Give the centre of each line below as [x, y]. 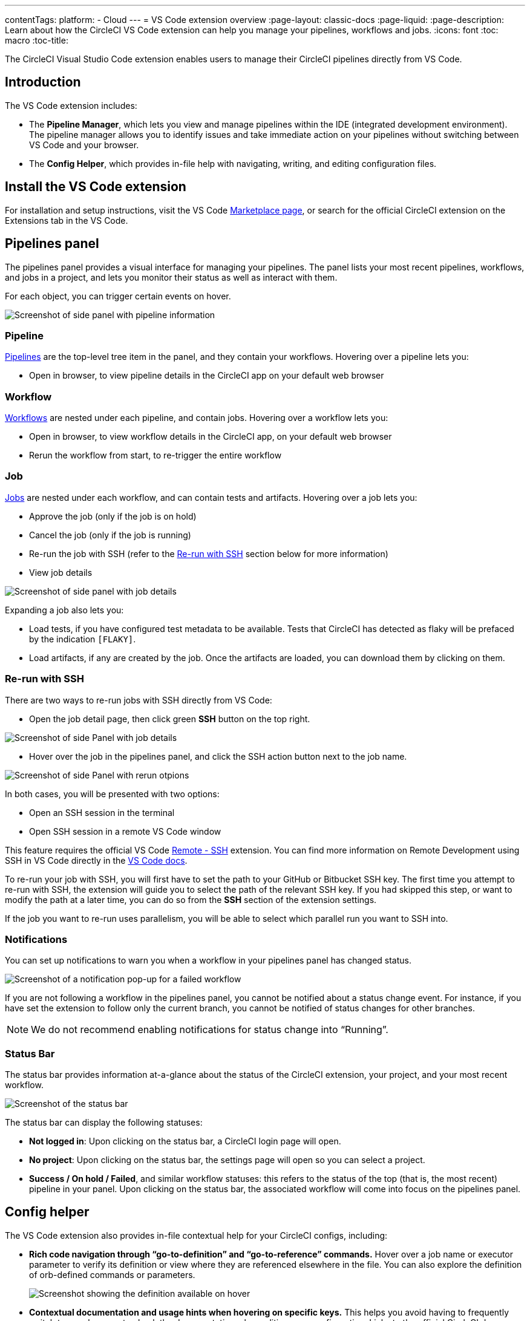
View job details [61, 572]
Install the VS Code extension [96, 187]
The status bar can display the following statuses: [104, 1123]
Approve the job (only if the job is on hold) [113, 516]
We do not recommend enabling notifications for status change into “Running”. [210, 1030]
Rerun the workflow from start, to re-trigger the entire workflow [155, 455]
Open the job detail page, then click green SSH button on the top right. [170, 719]
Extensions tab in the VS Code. [67, 220]
